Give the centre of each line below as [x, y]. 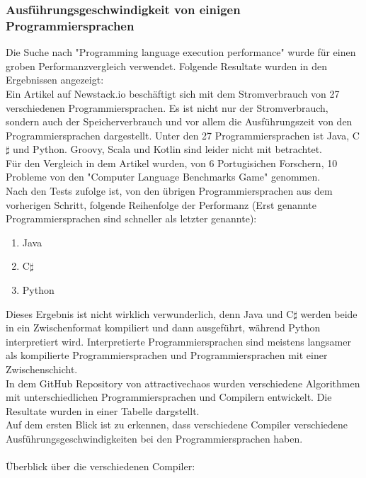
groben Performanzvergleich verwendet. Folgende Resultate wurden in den [166, 66]
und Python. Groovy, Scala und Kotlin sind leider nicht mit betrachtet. [167, 149]
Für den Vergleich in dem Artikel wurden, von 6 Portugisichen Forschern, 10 [172, 163]
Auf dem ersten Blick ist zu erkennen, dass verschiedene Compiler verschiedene [177, 425]
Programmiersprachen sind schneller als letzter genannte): [131, 218]
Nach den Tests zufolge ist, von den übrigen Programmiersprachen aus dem [169, 191]
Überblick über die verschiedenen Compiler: [101, 466]
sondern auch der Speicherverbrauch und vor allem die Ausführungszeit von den [179, 121]
